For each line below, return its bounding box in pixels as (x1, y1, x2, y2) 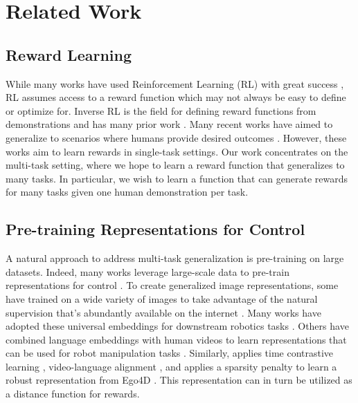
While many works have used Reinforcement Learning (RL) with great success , (6, 76, 344, 91)
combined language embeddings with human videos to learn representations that (6, 332, 347, 346)
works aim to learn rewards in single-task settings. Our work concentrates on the (6, 144, 348, 158)
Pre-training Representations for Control (6, 218, 305, 240)
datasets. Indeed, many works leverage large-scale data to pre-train (6, 264, 289, 279)
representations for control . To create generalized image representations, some (6, 278, 339, 292)
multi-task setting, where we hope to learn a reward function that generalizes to (6, 158, 345, 172)
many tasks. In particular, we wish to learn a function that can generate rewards (6, 171, 348, 185)
